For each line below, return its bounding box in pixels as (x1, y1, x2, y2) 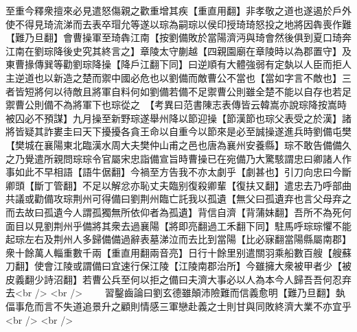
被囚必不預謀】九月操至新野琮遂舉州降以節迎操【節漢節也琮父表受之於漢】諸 (5, 110, 352, 125)
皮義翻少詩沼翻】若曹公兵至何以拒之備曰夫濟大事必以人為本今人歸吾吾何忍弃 (5, 272, 352, 286)
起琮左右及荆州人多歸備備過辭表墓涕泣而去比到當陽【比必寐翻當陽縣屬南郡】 (5, 232, 352, 246)
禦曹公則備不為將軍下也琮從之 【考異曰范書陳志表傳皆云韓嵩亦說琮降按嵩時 (5, 97, 347, 112)
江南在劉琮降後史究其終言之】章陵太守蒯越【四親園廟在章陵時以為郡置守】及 (5, 43, 352, 58)
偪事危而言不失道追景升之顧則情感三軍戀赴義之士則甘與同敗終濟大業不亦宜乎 (5, 299, 352, 313)
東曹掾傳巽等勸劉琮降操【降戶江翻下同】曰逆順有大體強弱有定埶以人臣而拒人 (5, 57, 352, 71)
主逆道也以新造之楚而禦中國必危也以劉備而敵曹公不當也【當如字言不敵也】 (5, 70, 342, 84)
